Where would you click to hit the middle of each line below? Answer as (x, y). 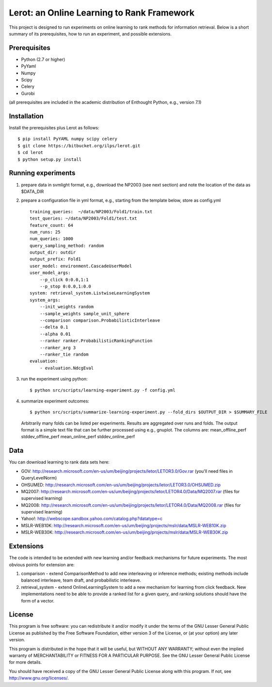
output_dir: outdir (53, 252)
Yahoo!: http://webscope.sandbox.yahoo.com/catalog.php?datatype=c (92, 519)
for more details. (25, 662)
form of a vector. (38, 601)
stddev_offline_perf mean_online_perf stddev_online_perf (78, 437)
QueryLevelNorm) (39, 478)
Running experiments (42, 173)
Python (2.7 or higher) (43, 59)
